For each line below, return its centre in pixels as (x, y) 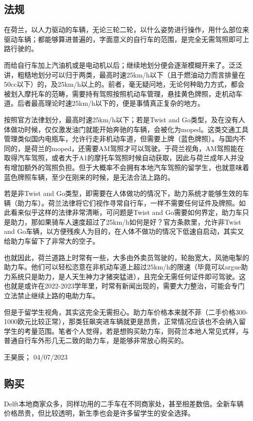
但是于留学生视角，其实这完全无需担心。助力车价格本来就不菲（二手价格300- (126, 312)
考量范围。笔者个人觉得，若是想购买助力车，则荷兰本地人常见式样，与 (136, 331)
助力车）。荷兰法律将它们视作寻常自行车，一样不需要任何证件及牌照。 (128, 202)
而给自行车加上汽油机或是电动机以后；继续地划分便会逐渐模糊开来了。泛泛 (123, 65)
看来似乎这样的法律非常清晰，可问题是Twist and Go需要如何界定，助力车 (126, 212)
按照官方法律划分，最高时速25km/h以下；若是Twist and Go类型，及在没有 (121, 119)
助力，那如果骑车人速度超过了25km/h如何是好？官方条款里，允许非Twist (126, 221)
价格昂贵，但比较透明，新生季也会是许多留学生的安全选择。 (99, 413)
